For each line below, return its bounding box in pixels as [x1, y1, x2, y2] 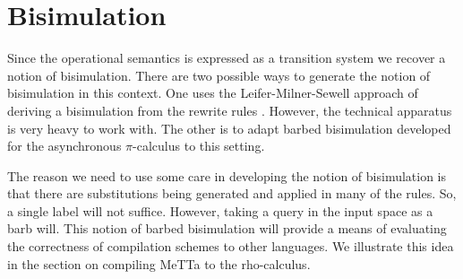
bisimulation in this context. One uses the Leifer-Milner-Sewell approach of [7, 83, 418, 102]
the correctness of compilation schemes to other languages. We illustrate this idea [7, 237, 454, 256]
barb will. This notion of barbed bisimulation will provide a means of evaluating [7, 219, 447, 238]
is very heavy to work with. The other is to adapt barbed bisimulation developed [7, 118, 451, 137]
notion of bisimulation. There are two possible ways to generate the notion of [7, 65, 431, 84]
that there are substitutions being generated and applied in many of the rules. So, [7, 184, 457, 203]
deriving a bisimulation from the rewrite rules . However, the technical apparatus [7, 100, 452, 119]
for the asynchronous [7, 136, 122, 155]
